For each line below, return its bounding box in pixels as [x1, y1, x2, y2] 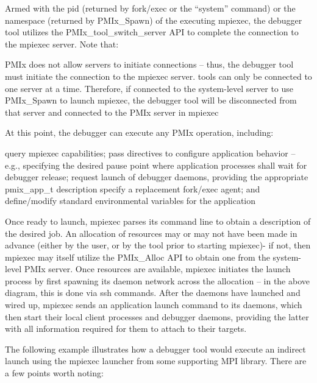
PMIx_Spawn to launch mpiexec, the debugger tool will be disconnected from [5, 94, 297, 107]
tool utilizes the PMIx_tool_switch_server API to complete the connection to [5, 26, 299, 38]
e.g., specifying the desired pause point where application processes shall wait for [5, 158, 307, 171]
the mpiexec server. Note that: [5, 37, 119, 50]
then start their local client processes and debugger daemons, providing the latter [5, 310, 309, 323]
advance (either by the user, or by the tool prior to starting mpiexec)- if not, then [5, 239, 311, 251]
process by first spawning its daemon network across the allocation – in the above [5, 274, 310, 287]
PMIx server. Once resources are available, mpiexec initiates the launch [24, 262, 291, 275]
